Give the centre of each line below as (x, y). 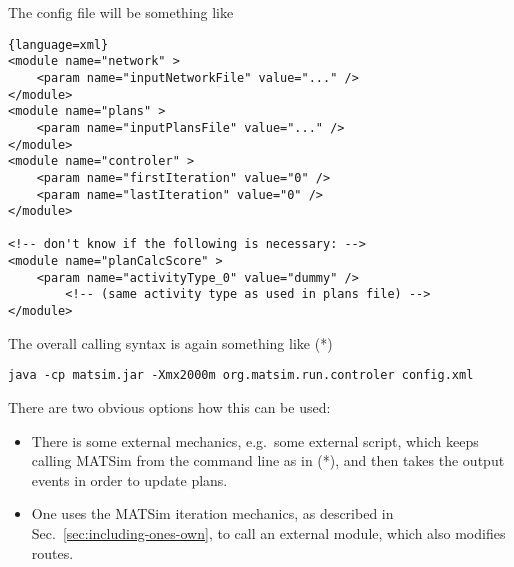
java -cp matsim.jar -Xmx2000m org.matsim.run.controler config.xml (241, 375)
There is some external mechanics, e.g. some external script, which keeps (255, 440)
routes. (52, 552)
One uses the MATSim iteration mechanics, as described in (212, 513)
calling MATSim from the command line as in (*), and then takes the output (268, 460)
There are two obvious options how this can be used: (169, 407)
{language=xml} (58, 44)
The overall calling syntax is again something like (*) (170, 342)
